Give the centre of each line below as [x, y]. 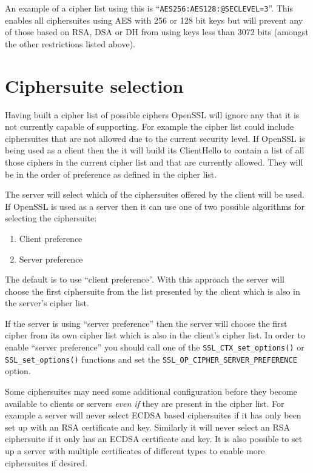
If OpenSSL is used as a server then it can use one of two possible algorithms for [155, 206]
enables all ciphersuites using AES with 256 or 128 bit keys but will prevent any [154, 20]
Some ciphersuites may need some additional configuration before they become [151, 391]
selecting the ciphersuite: [51, 218]
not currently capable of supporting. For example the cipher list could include [150, 126]
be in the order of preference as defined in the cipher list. [111, 174]
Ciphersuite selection [94, 85]
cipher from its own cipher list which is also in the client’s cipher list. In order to [155, 335]
